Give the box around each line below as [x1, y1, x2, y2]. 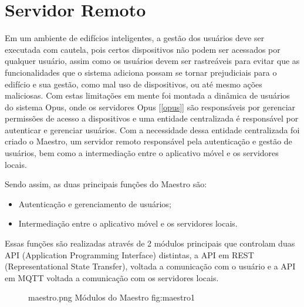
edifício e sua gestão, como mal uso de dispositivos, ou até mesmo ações [5, 77, 262, 90]
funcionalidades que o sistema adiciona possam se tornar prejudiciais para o [5, 66, 277, 78]
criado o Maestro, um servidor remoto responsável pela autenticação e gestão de [5, 135, 292, 147]
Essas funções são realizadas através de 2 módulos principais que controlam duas [5, 237, 295, 249]
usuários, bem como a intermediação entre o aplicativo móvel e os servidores [5, 147, 279, 159]
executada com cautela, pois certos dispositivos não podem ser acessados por [5, 43, 281, 55]
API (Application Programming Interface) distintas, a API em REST [5, 248, 254, 261]
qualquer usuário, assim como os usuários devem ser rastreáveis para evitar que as [5, 55, 300, 67]
